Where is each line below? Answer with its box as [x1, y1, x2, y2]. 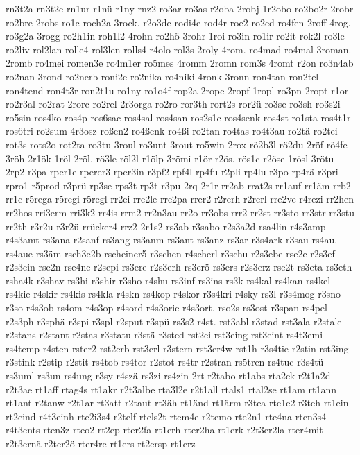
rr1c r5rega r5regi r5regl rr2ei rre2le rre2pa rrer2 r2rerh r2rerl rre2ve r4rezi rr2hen [6, 191, 354, 206]
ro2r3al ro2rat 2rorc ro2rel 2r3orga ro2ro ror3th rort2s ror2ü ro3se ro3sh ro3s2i [6, 96, 341, 111]
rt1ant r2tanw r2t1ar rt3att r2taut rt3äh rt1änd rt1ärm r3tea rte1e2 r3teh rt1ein [6, 395, 349, 410]
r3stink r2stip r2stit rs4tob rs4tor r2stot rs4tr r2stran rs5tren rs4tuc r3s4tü [6, 354, 324, 369]
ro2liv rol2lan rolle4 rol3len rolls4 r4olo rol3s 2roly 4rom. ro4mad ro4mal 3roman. [6, 42, 352, 56]
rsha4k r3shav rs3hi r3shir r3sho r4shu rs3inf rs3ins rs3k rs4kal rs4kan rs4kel [6, 273, 331, 287]
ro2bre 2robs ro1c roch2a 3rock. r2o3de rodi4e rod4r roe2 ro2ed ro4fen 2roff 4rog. [6, 15, 351, 29]
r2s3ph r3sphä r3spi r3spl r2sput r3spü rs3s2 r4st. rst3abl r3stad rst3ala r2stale [6, 314, 342, 328]
